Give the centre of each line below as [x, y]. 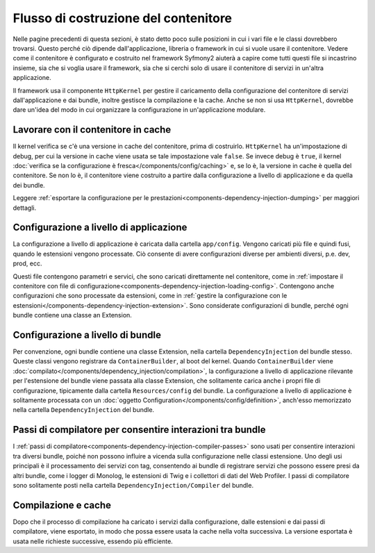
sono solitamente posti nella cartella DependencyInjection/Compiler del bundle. [133, 485]
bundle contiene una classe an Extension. [72, 315]
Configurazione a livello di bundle [87, 335]
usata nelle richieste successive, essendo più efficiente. [93, 541]
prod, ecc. [27, 263]
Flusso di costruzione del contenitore [123, 18]
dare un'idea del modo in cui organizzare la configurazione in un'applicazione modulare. [139, 110]
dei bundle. [29, 185]
